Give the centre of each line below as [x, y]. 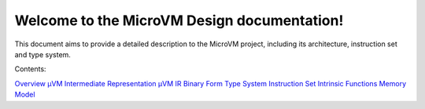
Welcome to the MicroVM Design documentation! [179, 20]
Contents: [30, 69]
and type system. [42, 54]
